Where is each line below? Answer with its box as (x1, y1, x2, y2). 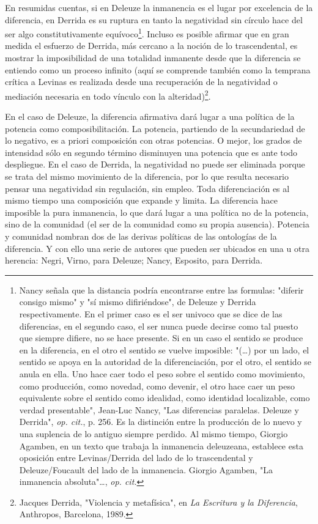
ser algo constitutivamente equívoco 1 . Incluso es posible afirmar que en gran (5, 26, 289, 40)
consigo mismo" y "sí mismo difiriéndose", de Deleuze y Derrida (19, 295, 256, 308)
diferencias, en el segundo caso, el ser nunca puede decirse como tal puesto (19, 319, 298, 332)
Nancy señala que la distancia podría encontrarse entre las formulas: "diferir (19, 283, 304, 296)
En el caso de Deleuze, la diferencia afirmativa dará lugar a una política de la (5, 110, 295, 123)
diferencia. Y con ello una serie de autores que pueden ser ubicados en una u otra (5, 242, 309, 254)
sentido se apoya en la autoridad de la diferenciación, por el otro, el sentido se (19, 355, 312, 368)
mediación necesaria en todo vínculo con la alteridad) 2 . (5, 87, 211, 102)
